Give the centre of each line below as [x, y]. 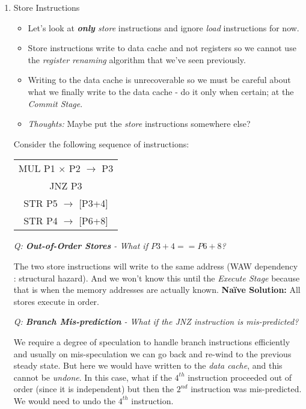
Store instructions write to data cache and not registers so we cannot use [162, 48]
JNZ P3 [66, 186]
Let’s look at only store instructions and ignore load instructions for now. [164, 27]
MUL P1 [37, 168]
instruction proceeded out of [240, 377]
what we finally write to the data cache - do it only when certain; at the [161, 91]
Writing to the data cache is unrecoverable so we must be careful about [159, 80]
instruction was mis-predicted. [246, 389]
